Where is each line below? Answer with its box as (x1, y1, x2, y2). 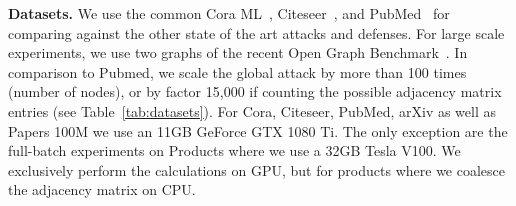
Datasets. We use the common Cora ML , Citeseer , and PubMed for (8, 3, 450, 23)
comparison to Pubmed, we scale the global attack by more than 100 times (8, 61, 467, 82)
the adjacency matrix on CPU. (8, 179, 196, 200)
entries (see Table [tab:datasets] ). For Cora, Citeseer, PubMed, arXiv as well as (8, 100, 497, 121)
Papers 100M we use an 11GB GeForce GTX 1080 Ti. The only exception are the (8, 120, 508, 141)
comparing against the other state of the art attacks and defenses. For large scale (8, 22, 505, 43)
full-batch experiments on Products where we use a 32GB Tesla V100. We (8, 140, 461, 161)
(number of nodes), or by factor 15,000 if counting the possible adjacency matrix (8, 81, 502, 102)
